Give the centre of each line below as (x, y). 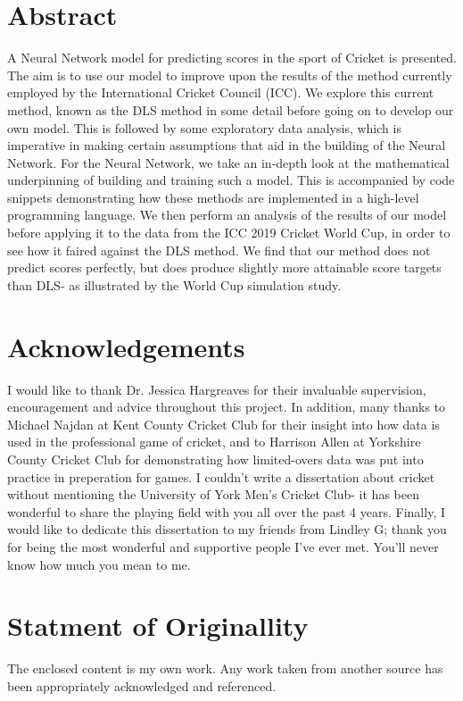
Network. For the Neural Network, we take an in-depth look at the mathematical (228, 162)
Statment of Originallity (158, 626)
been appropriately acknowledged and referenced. (142, 685)
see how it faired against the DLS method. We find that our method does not (219, 250)
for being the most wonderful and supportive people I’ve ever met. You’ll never (223, 546)
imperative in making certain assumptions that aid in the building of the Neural (227, 145)
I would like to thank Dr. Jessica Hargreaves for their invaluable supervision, (217, 389)
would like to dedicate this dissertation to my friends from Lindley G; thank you (227, 529)
